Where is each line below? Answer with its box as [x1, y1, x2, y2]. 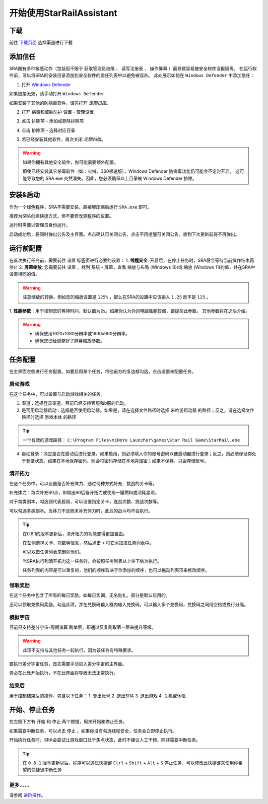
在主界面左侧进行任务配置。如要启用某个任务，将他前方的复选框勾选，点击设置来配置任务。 [9, 368, 196, 374]
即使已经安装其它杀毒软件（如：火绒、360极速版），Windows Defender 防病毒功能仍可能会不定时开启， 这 [22, 168, 240, 174]
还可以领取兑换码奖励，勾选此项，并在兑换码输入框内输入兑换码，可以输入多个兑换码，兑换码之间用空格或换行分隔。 [9, 601, 248, 607]
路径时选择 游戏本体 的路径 [21, 414, 76, 420]
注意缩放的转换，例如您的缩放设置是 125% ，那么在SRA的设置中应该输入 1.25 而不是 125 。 [22, 294, 211, 300]
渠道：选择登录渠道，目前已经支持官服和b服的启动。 [21, 400, 129, 406]
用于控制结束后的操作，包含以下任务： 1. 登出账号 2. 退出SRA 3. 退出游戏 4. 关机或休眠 [9, 693, 186, 699]
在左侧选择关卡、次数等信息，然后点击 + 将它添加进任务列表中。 [22, 540, 154, 546]
